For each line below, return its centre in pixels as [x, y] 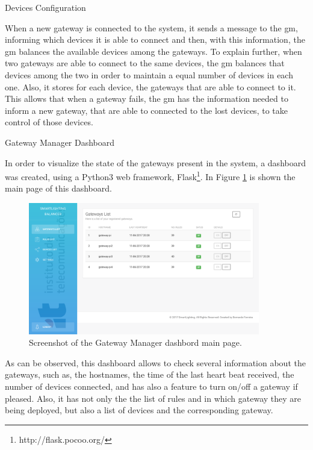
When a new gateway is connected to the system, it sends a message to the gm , [151, 27]
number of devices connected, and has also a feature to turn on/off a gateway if [151, 386]
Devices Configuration [45, 7]
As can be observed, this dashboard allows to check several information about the [155, 362]
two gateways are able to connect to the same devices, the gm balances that [145, 63]
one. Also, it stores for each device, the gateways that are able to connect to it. [150, 86]
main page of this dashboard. [58, 188]
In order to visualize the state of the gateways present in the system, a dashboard [155, 162]
